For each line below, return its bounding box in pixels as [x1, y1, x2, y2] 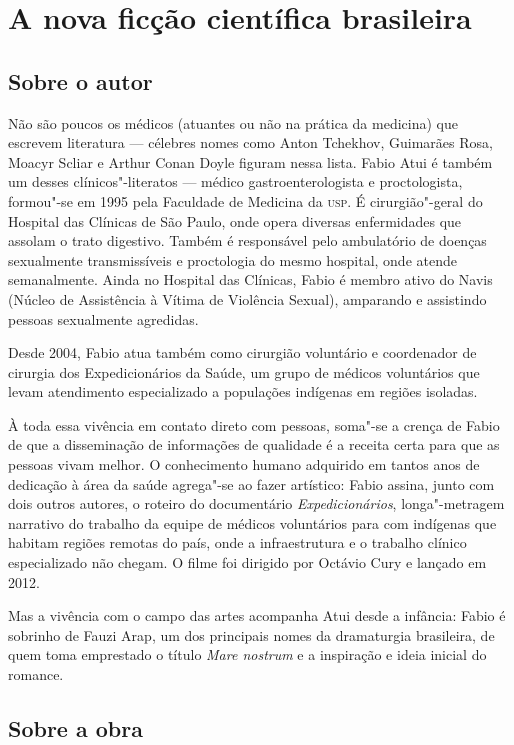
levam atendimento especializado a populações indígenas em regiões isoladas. [8, 381, 478, 402]
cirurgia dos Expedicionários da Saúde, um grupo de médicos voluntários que [8, 361, 480, 382]
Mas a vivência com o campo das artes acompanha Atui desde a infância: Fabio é [8, 605, 506, 626]
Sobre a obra [8, 713, 143, 743]
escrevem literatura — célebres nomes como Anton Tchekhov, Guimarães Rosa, [8, 132, 493, 153]
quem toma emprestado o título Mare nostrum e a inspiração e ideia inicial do [8, 644, 487, 665]
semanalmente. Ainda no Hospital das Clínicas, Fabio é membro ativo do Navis [8, 269, 493, 290]
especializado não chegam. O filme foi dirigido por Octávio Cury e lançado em [8, 552, 487, 573]
